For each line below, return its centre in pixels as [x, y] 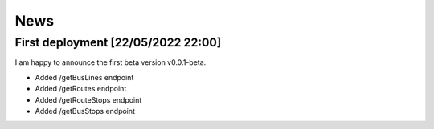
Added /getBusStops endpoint [85, 111]
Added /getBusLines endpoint [84, 77]
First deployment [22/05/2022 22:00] [118, 42]
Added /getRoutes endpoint [81, 89]
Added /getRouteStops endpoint [88, 99]
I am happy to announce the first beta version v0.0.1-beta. [111, 62]
